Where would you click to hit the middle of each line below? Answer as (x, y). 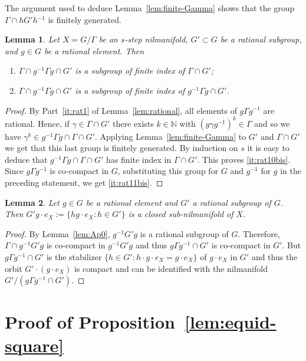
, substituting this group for (168, 171)
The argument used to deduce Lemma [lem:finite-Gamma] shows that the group (150, 8)
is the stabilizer (74, 257)
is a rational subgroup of (184, 233)
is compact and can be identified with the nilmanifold (171, 268)
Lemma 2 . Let (32, 202)
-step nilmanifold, (156, 39)
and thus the (274, 257)
